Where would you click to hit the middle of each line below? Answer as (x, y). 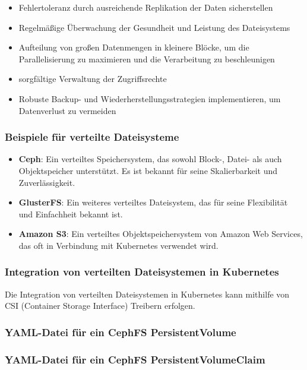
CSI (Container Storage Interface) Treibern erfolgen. (100, 306)
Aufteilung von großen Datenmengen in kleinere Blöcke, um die (134, 47)
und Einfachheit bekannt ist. (71, 214)
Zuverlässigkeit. (47, 182)
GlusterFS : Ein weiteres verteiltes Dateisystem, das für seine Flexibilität (153, 202)
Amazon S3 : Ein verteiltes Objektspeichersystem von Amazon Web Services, (161, 234)
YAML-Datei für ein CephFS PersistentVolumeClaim (135, 359)
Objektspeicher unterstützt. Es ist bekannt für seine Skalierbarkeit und (148, 170)
